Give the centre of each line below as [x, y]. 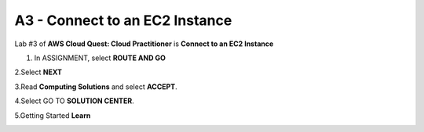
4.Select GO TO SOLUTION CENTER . [74, 101]
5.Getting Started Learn [53, 115]
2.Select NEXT [38, 72]
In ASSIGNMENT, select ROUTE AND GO [100, 58]
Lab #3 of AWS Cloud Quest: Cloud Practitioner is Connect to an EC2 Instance [144, 44]
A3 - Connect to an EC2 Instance [123, 20]
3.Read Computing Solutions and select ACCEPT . [96, 87]
